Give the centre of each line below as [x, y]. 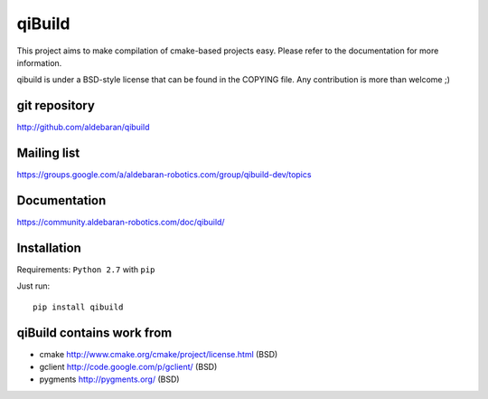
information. [39, 62]
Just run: [33, 286]
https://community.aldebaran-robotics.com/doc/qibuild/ [121, 223]
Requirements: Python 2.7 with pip [86, 269]
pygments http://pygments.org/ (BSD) [109, 379]
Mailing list [48, 153]
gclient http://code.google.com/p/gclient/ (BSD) [128, 367]
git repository [56, 105]
